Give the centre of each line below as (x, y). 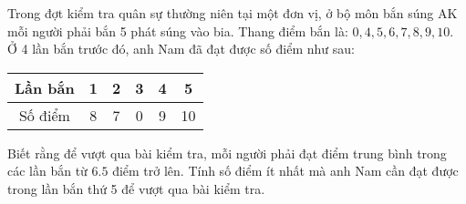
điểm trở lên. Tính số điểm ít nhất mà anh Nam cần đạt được (285, 171)
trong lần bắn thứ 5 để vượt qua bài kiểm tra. (136, 188)
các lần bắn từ (47, 171)
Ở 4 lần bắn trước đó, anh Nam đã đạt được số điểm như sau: (181, 49)
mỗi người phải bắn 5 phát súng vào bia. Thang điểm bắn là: (178, 31)
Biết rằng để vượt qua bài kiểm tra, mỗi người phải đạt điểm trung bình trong (227, 153)
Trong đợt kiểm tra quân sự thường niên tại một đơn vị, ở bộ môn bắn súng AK (233, 13)
